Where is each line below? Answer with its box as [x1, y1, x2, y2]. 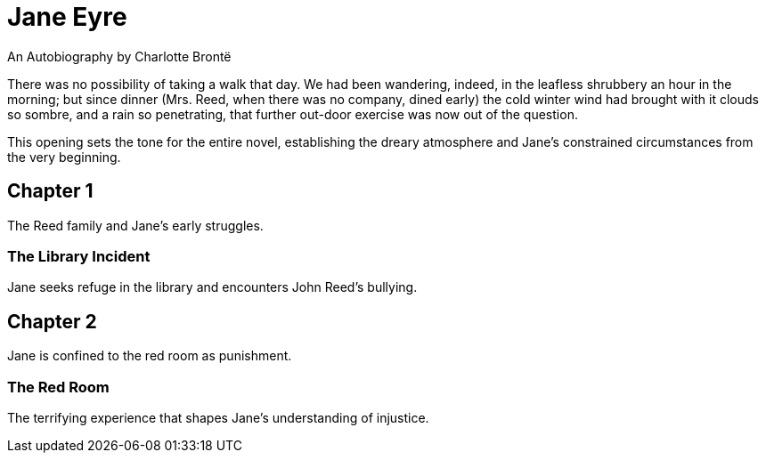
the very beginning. [7, 149, 121, 165]
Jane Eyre [7, 2, 127, 32]
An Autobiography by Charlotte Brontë [7, 48, 232, 64]
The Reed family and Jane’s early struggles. [7, 217, 264, 233]
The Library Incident [7, 246, 151, 265]
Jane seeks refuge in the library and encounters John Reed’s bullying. [7, 279, 418, 295]
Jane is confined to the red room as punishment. [7, 348, 292, 364]
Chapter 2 [7, 310, 97, 333]
